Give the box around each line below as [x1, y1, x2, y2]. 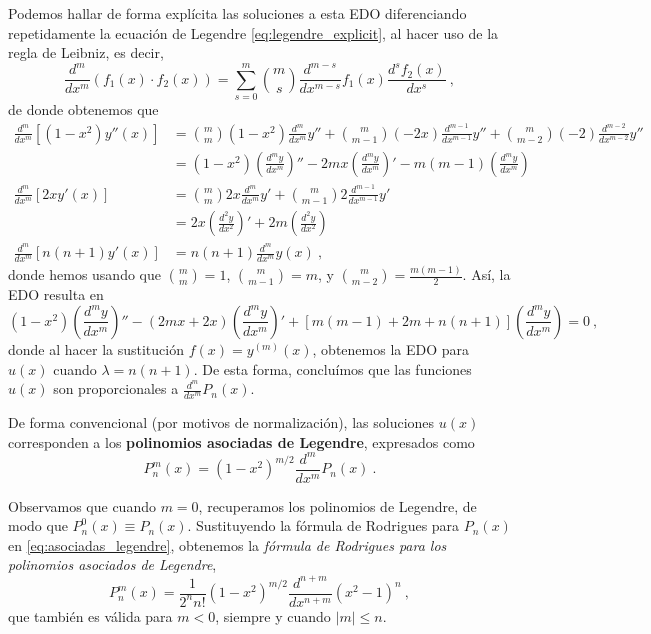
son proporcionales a [53, 378, 179, 399]
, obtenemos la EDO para [312, 338, 469, 359]
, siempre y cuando [215, 605, 331, 626]
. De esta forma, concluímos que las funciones [193, 358, 472, 379]
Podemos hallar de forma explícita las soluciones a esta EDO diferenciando [8, 3, 467, 23]
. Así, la [462, 264, 511, 285]
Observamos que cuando [8, 495, 156, 516]
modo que [8, 515, 68, 536]
